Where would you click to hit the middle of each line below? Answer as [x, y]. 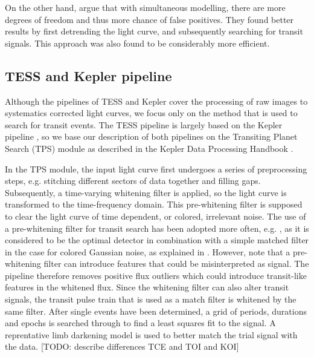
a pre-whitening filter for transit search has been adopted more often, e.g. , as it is [157, 228]
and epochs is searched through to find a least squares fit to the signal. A [140, 323]
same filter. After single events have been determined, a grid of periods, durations [156, 311]
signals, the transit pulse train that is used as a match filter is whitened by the [151, 299]
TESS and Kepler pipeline [88, 75]
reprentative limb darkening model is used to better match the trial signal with [151, 334]
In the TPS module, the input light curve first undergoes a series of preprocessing [156, 169]
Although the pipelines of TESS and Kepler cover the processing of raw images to [156, 101]
